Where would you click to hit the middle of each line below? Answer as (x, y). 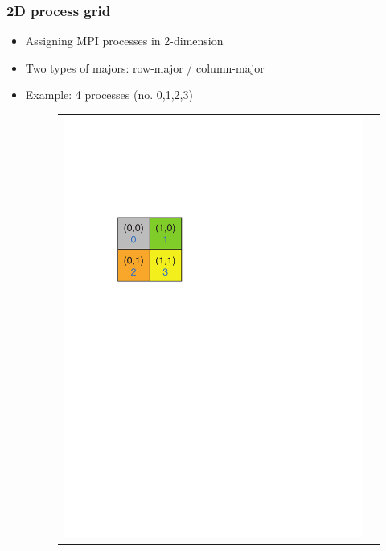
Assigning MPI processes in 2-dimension (124, 41)
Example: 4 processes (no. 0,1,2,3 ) (109, 95)
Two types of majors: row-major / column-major (145, 67)
